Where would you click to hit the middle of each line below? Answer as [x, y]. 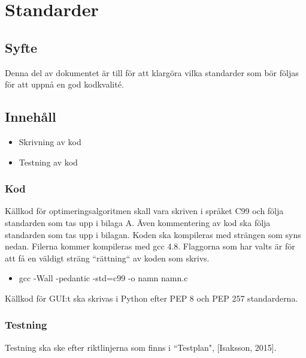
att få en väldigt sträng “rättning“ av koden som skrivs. [107, 258]
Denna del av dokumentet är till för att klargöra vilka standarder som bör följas [152, 72]
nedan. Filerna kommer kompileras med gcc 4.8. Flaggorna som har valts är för [150, 246]
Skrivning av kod [50, 141]
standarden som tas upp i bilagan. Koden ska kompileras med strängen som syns [153, 234]
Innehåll [31, 117]
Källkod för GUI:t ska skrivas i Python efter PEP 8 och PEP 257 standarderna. [152, 298]
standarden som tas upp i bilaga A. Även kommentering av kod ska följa [138, 222]
